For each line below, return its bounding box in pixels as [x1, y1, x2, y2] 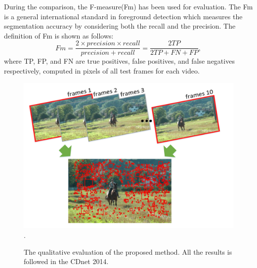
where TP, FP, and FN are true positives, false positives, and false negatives [4, 56, 235, 66]
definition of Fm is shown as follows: [4, 30, 114, 40]
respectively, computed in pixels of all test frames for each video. [4, 66, 200, 76]
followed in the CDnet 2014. [24, 256, 109, 267]
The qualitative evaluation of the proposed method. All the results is [24, 246, 232, 257]
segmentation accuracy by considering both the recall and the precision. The [4, 21, 236, 31]
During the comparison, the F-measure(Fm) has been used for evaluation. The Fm [4, 1, 253, 11]
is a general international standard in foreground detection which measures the [4, 11, 243, 21]
